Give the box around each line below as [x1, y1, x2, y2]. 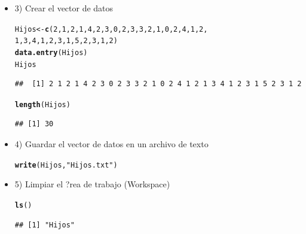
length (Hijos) [14, 100, 71, 109]
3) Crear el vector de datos [14, 2, 114, 14]
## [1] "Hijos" [14, 220, 75, 229]
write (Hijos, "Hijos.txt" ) [14, 160, 118, 169]
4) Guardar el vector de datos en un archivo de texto [14, 138, 209, 150]
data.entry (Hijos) [14, 48, 88, 57]
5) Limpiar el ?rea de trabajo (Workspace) [14, 178, 170, 190]
